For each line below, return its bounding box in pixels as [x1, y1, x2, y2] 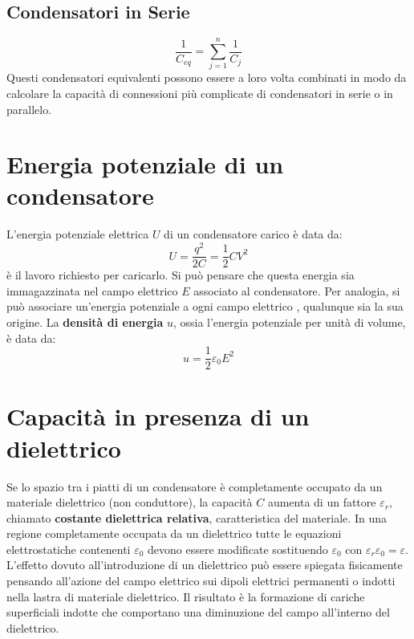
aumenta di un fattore [267, 494, 376, 511]
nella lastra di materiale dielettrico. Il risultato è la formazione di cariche [6, 588, 365, 604]
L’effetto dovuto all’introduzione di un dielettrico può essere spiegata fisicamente [6, 556, 403, 573]
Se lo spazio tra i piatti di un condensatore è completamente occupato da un [6, 478, 383, 495]
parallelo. [6, 100, 52, 117]
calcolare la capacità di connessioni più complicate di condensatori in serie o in [6, 84, 393, 101]
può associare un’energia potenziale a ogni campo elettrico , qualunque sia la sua [6, 298, 404, 315]
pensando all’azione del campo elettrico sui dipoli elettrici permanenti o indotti [6, 572, 396, 589]
